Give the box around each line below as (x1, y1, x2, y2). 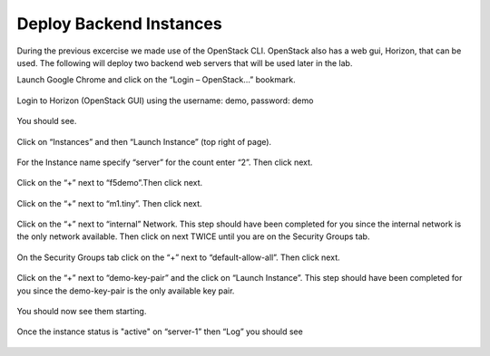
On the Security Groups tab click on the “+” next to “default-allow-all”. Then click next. (16, 252, 340, 263)
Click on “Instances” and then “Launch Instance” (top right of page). (16, 136, 272, 147)
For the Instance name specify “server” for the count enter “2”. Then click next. (16, 157, 313, 168)
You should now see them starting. (16, 306, 147, 317)
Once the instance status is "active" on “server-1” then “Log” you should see (16, 326, 303, 337)
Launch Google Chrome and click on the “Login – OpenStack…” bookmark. (16, 74, 297, 85)
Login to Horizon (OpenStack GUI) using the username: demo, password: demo (16, 95, 314, 106)
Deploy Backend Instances (16, 14, 222, 34)
